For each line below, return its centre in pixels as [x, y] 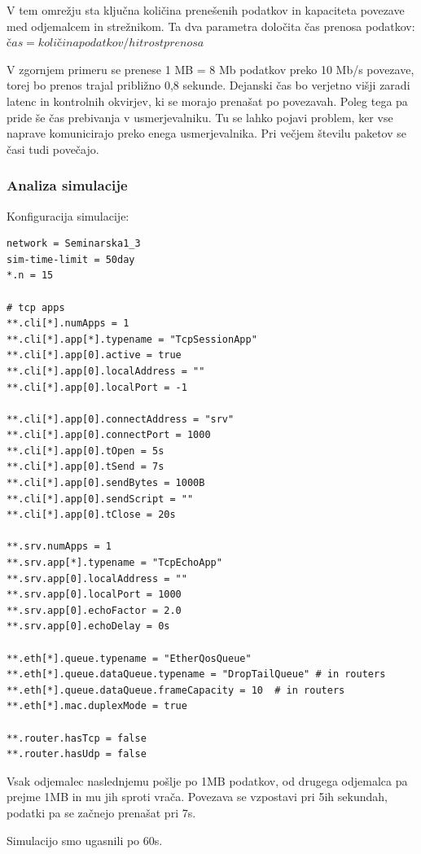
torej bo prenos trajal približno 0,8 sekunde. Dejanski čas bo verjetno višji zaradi [208, 85]
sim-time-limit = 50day [71, 259]
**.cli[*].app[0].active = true [94, 355]
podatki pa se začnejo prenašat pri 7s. [101, 812]
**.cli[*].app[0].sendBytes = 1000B [106, 483]
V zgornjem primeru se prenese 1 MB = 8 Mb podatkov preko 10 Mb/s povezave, [210, 69]
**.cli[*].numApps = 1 [68, 324]
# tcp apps [36, 307]
